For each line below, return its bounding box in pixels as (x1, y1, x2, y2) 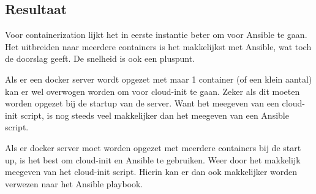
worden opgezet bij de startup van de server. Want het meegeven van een (5, 97, 279, 110)
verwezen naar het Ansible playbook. (5, 177, 143, 190)
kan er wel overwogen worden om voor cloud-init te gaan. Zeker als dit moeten (5, 84, 300, 97)
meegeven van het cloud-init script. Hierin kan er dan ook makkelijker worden (5, 165, 298, 178)
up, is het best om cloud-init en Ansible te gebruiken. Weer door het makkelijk (5, 153, 301, 166)
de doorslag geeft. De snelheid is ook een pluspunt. (5, 52, 195, 65)
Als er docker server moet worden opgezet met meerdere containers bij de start (5, 141, 301, 154)
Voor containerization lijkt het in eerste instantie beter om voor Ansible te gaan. (5, 28, 307, 41)
